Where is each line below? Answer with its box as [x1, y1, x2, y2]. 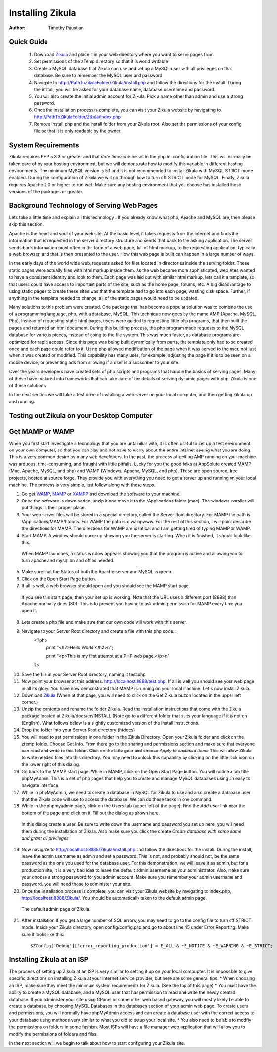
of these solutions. [9, 383, 47, 388]
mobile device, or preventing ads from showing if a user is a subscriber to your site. [9, 359, 180, 365]
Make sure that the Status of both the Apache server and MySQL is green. [21, 569, 173, 575]
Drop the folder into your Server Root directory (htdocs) [21, 727, 135, 733]
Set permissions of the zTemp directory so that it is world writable [34, 58, 168, 64]
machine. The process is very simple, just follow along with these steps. [9, 482, 156, 488]
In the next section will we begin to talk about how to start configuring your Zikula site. [9, 1040, 185, 1046]
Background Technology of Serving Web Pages [9, 201, 158, 210]
